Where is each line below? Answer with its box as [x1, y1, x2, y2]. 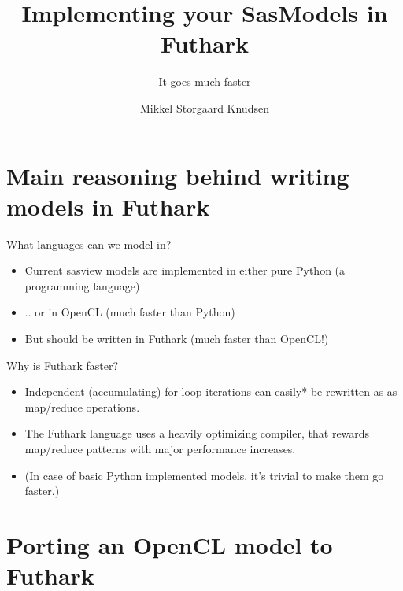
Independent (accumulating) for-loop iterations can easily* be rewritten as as [24, 383, 397, 400]
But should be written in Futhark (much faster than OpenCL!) [24, 331, 329, 346]
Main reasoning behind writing [6, 159, 349, 191]
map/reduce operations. [24, 398, 140, 415]
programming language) [24, 277, 140, 294]
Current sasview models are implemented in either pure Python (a [24, 262, 346, 279]
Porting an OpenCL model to [6, 528, 333, 560]
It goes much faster [158, 73, 251, 90]
